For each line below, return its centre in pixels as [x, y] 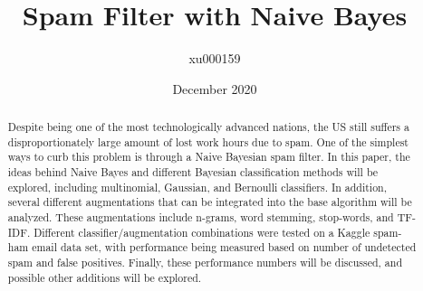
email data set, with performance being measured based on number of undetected [224, 247]
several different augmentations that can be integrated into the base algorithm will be [210, 202]
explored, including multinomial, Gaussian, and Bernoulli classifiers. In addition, [197, 187]
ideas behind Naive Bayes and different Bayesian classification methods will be [193, 172]
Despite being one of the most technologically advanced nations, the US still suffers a [208, 127]
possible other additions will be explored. [105, 277]
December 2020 [215, 88]
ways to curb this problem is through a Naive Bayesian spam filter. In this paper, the [209, 157]
